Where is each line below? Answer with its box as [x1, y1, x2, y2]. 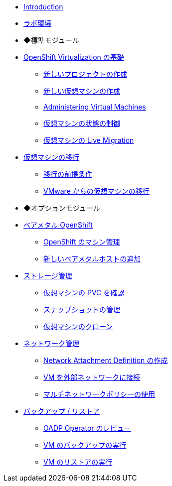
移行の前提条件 [43, 170, 92, 178]
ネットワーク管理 [23, 339, 79, 348]
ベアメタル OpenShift [23, 221, 93, 229]
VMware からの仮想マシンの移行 [43, 187, 150, 195]
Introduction [23, 2, 63, 11]
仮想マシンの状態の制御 [43, 119, 120, 127]
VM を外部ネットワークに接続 [43, 373, 141, 381]
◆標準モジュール [23, 36, 79, 44]
